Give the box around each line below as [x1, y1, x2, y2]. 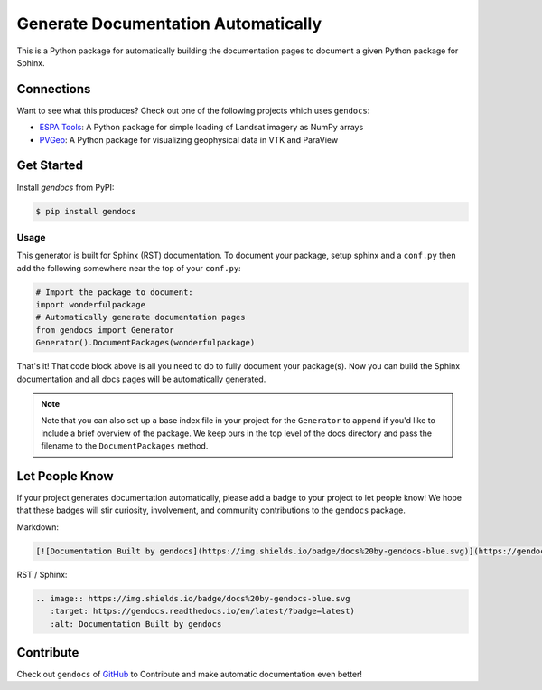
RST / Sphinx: [16, 569, 68, 580]
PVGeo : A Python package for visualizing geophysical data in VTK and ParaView [39, 134, 339, 145]
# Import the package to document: [35, 287, 193, 298]
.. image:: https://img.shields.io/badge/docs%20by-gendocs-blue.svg [35, 593, 350, 603]
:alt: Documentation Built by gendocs [50, 619, 222, 629]
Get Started [16, 158, 83, 174]
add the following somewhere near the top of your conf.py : [16, 262, 241, 273]
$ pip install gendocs [35, 206, 136, 216]
